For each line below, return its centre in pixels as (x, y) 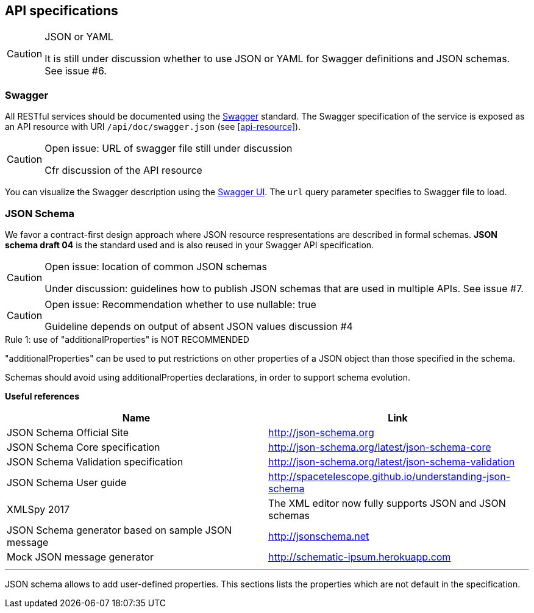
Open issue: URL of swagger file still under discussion (169, 149)
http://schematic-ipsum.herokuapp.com (360, 557)
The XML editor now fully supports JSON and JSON (387, 503)
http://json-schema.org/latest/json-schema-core (380, 447)
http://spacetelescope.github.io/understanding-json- (390, 476)
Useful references (42, 396)
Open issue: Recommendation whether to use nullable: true (180, 304)
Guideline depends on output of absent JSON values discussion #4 (199, 326)
